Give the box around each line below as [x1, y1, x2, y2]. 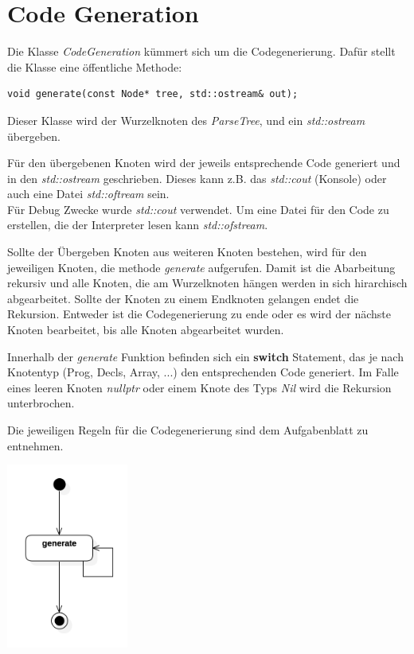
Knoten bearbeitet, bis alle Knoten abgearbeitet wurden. [7, 321, 284, 338]
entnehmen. [7, 437, 64, 454]
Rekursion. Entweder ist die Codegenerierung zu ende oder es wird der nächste [7, 306, 392, 322]
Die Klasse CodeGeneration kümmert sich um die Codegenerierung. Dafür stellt [7, 43, 396, 60]
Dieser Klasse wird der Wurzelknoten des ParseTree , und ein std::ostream [7, 111, 365, 128]
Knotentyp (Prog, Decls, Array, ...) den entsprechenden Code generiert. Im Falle [7, 364, 399, 380]
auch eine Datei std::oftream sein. [7, 185, 170, 202]
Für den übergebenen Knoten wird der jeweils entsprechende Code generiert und [7, 154, 400, 171]
